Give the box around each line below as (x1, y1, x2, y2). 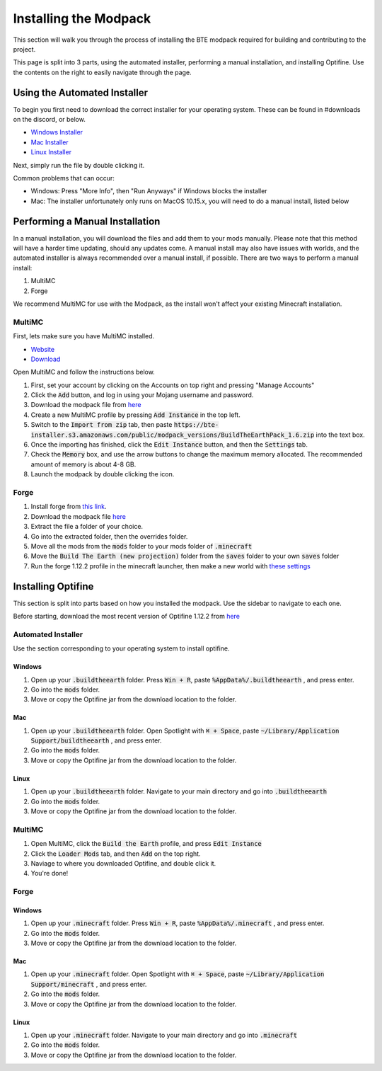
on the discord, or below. (13, 115, 86, 124)
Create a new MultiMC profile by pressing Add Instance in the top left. (30, 411, 241, 419)
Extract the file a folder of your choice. (30, 522, 144, 531)
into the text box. (316, 430, 365, 439)
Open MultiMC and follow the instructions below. (13, 368, 155, 377)
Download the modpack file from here (30, 401, 141, 409)
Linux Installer (30, 148, 72, 156)
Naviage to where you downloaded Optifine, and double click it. (30, 859, 216, 867)
